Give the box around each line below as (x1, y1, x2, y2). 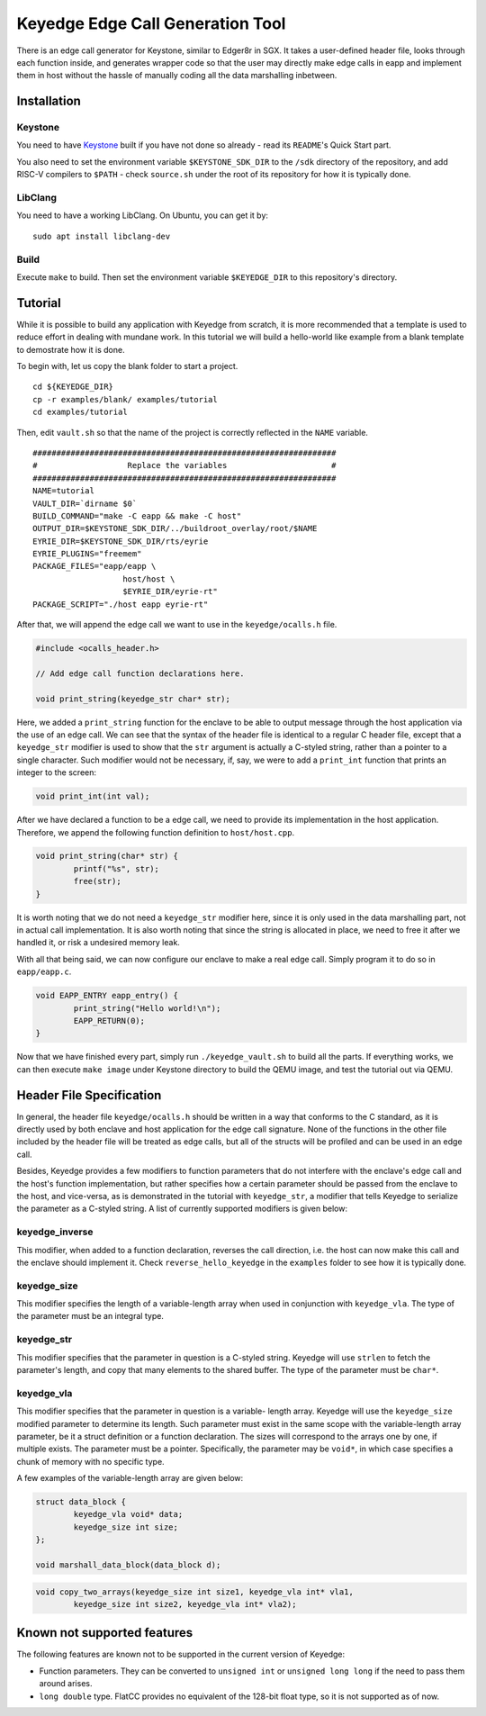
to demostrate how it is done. (16, 344, 125, 355)
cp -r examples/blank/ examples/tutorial (32, 394, 218, 404)
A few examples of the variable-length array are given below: (16, 1473, 244, 1484)
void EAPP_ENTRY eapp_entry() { (35, 990, 179, 1001)
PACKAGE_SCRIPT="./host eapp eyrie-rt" (32, 599, 209, 610)
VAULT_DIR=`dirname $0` (32, 498, 138, 509)
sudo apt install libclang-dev (32, 230, 171, 241)
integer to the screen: (16, 767, 97, 778)
